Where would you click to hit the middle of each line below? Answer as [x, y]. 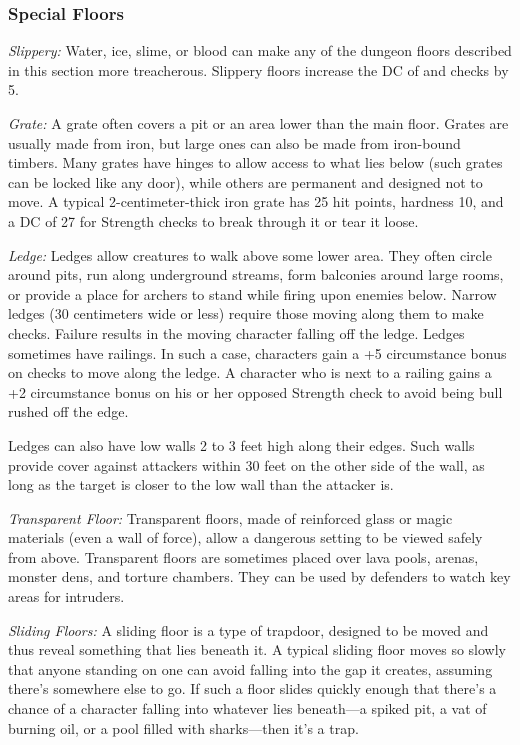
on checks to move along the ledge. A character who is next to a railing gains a [250, 372]
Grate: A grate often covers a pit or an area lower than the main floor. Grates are [258, 123]
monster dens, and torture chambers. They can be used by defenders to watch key [259, 576]
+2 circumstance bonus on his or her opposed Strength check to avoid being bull [255, 391]
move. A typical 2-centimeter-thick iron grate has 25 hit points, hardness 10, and [256, 201]
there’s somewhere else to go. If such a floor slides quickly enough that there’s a [252, 688]
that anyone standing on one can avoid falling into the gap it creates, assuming [250, 668]
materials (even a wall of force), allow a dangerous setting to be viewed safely [245, 537]
